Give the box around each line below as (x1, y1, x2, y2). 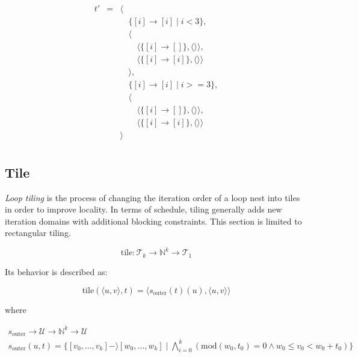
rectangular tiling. (5, 226, 71, 239)
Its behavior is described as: (5, 265, 108, 278)
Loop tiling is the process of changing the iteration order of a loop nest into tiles (5, 191, 300, 203)
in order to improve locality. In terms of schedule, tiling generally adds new (5, 203, 282, 216)
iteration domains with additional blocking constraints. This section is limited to (5, 214, 302, 227)
